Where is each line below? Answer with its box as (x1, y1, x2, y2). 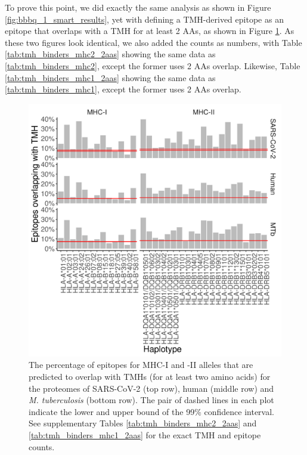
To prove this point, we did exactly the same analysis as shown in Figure (5, 1, 271, 13)
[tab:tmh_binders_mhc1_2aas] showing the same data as (5, 71, 216, 83)
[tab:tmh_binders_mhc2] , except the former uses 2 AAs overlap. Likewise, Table (5, 59, 300, 72)
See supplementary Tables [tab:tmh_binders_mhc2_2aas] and (29, 417, 257, 429)
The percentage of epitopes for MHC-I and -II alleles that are (29, 358, 253, 371)
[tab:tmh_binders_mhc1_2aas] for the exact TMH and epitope (29, 428, 261, 441)
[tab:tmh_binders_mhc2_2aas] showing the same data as (5, 48, 216, 60)
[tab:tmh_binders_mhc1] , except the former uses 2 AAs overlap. (5, 83, 241, 95)
